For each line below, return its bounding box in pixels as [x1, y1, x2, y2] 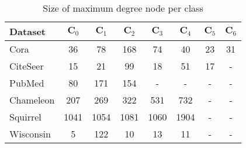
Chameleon [9, 93, 55, 106]
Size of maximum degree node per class [43, 1, 203, 15]
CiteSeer [9, 59, 44, 73]
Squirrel [9, 110, 41, 123]
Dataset [9, 25, 46, 38]
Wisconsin [9, 127, 51, 140]
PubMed [9, 76, 44, 90]
